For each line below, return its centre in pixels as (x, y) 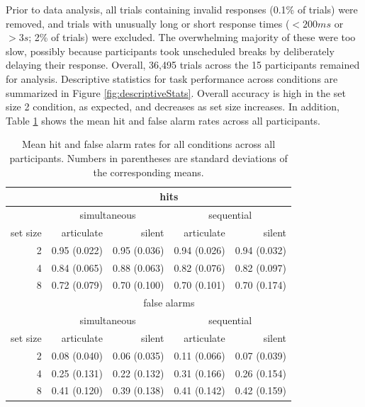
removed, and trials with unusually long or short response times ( (148, 23)
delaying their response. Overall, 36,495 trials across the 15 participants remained (183, 65)
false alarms (169, 303)
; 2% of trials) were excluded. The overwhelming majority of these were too (192, 37)
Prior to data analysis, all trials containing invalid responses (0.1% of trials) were (182, 9)
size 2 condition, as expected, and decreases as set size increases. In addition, (173, 107)
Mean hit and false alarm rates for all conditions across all (148, 144)
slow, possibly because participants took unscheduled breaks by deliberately (170, 51)
